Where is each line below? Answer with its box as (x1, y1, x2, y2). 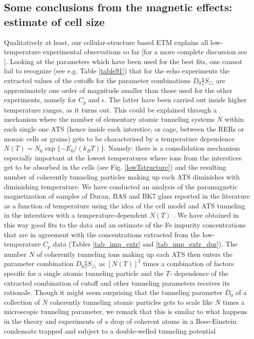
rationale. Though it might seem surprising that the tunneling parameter (4, 287, 223, 297)
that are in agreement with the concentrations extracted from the (4, 229, 200, 239)
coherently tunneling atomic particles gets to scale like (50, 296, 213, 307)
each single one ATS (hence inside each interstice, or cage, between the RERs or (4, 124, 244, 134)
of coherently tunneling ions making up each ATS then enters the (36, 249, 232, 259)
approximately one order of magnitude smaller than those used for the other (4, 85, 232, 95)
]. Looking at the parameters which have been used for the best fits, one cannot (4, 56, 243, 66)
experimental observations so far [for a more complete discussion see (43, 46, 247, 57)
